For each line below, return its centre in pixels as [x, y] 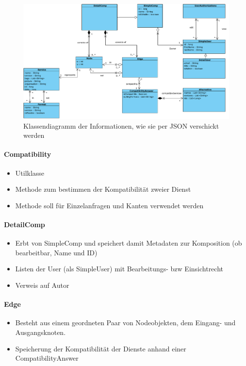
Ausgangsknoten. [41, 332]
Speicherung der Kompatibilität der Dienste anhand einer [101, 348]
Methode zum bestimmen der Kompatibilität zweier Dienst [103, 189]
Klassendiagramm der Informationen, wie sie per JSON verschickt [121, 125]
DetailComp [25, 225]
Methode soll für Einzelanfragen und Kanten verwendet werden [109, 205]
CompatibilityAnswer [47, 358]
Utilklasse [30, 173]
